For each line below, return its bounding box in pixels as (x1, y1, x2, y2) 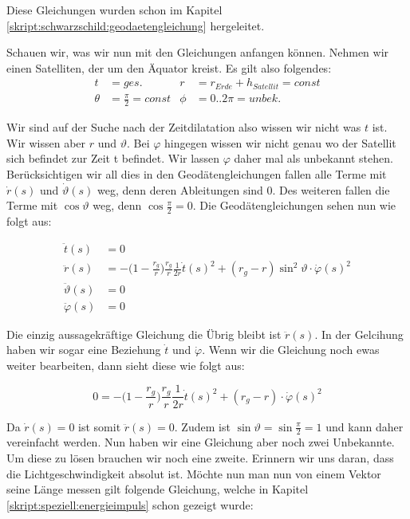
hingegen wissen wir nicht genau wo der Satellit (164, 134, 396, 151)
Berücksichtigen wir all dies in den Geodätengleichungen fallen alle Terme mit (6, 166, 387, 183)
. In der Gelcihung (314, 325, 404, 342)
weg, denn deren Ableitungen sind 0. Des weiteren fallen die (97, 181, 390, 198)
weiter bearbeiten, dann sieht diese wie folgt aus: (6, 356, 245, 373)
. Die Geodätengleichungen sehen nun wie (192, 197, 396, 214)
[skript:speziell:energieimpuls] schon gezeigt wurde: (6, 496, 254, 513)
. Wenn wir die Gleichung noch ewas (202, 341, 380, 358)
